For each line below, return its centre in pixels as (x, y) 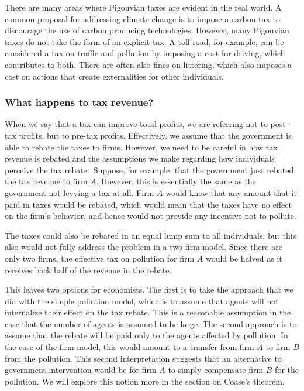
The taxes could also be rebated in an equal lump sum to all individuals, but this (151, 235)
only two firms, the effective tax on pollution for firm (100, 258)
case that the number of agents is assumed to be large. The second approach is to (151, 323)
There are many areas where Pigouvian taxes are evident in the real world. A (143, 7)
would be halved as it (244, 258)
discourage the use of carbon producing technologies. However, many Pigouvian (147, 30)
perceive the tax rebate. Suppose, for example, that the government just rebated (149, 169)
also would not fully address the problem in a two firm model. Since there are (144, 247)
